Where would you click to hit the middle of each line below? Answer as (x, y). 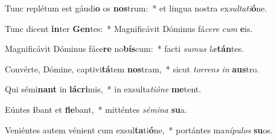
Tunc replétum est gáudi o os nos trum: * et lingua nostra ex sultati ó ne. (136, 8)
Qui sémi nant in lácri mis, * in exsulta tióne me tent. (103, 89)
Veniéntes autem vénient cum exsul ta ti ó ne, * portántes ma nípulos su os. (139, 129)
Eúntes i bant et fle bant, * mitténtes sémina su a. (96, 109)
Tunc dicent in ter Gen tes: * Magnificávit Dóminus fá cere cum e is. (129, 28)
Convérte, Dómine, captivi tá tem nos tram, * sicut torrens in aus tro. (132, 68)
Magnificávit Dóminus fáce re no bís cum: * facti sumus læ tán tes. (125, 49)
